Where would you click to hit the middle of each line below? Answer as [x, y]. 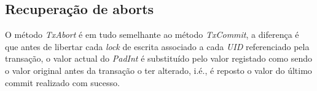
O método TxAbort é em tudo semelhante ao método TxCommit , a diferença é [152, 35]
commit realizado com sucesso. [62, 82]
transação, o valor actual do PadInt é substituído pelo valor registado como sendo [158, 58]
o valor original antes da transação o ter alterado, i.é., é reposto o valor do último [158, 70]
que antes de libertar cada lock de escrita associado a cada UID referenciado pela [157, 46]
